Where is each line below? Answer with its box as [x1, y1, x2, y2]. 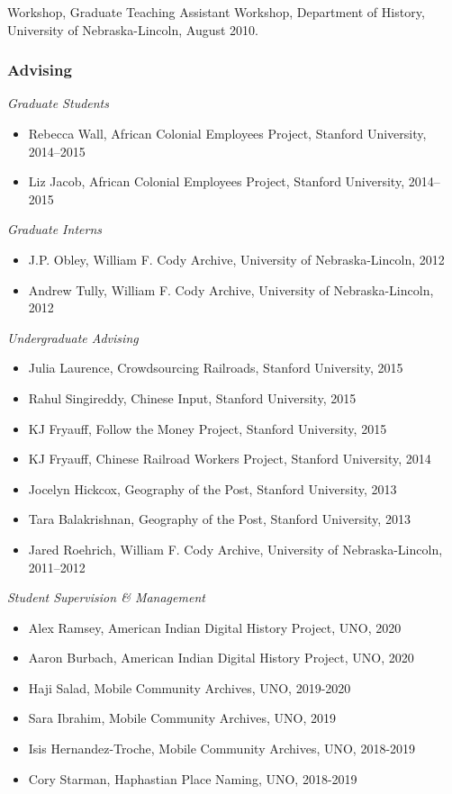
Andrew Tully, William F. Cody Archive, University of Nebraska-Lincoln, [28, 280, 434, 299]
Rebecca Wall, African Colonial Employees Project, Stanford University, [28, 124, 427, 142]
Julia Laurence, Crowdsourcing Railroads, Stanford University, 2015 [28, 358, 403, 377]
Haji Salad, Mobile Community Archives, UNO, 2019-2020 [28, 678, 351, 697]
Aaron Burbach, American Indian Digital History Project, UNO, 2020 [28, 648, 414, 667]
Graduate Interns [7, 220, 102, 239]
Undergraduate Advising [7, 328, 139, 347]
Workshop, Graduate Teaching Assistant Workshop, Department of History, [7, 3, 425, 21]
